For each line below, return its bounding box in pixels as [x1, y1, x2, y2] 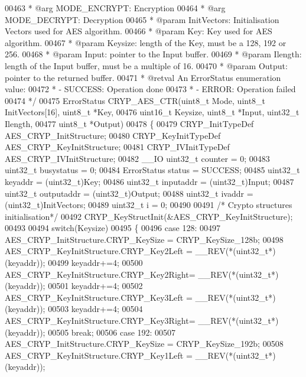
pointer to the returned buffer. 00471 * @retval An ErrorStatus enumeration [5, 71, 281, 83]
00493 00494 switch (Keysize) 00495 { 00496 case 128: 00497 [5, 222, 220, 234]
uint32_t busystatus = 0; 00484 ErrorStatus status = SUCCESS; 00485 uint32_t [5, 164, 300, 176]
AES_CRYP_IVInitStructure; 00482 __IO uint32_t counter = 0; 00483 [5, 152, 270, 164]
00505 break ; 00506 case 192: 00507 [48, 326, 176, 338]
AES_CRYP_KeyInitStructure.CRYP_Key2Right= [5, 268, 196, 280]
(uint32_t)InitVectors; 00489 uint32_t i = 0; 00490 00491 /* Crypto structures [5, 199, 292, 211]
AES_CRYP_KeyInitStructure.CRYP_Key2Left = [5, 245, 193, 257]
